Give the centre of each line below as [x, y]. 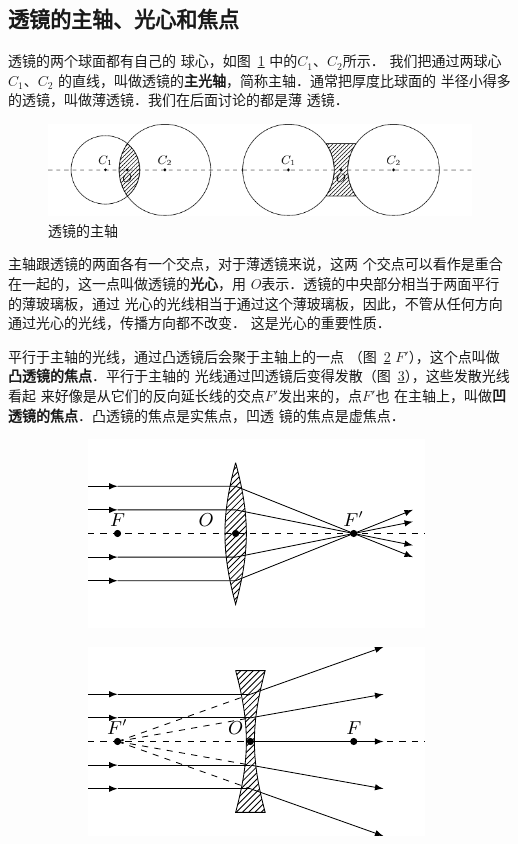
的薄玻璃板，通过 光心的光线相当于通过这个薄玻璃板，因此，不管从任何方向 [255, 302]
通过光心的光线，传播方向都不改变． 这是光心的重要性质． [199, 322]
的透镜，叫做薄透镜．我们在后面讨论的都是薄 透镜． [178, 99]
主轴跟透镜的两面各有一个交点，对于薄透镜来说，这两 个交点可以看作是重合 [255, 263]
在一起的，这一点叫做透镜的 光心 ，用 [127, 283]
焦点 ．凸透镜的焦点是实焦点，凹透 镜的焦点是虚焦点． [227, 414]
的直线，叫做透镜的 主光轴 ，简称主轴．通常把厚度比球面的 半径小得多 [284, 79]
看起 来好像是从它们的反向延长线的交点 [136, 395]
